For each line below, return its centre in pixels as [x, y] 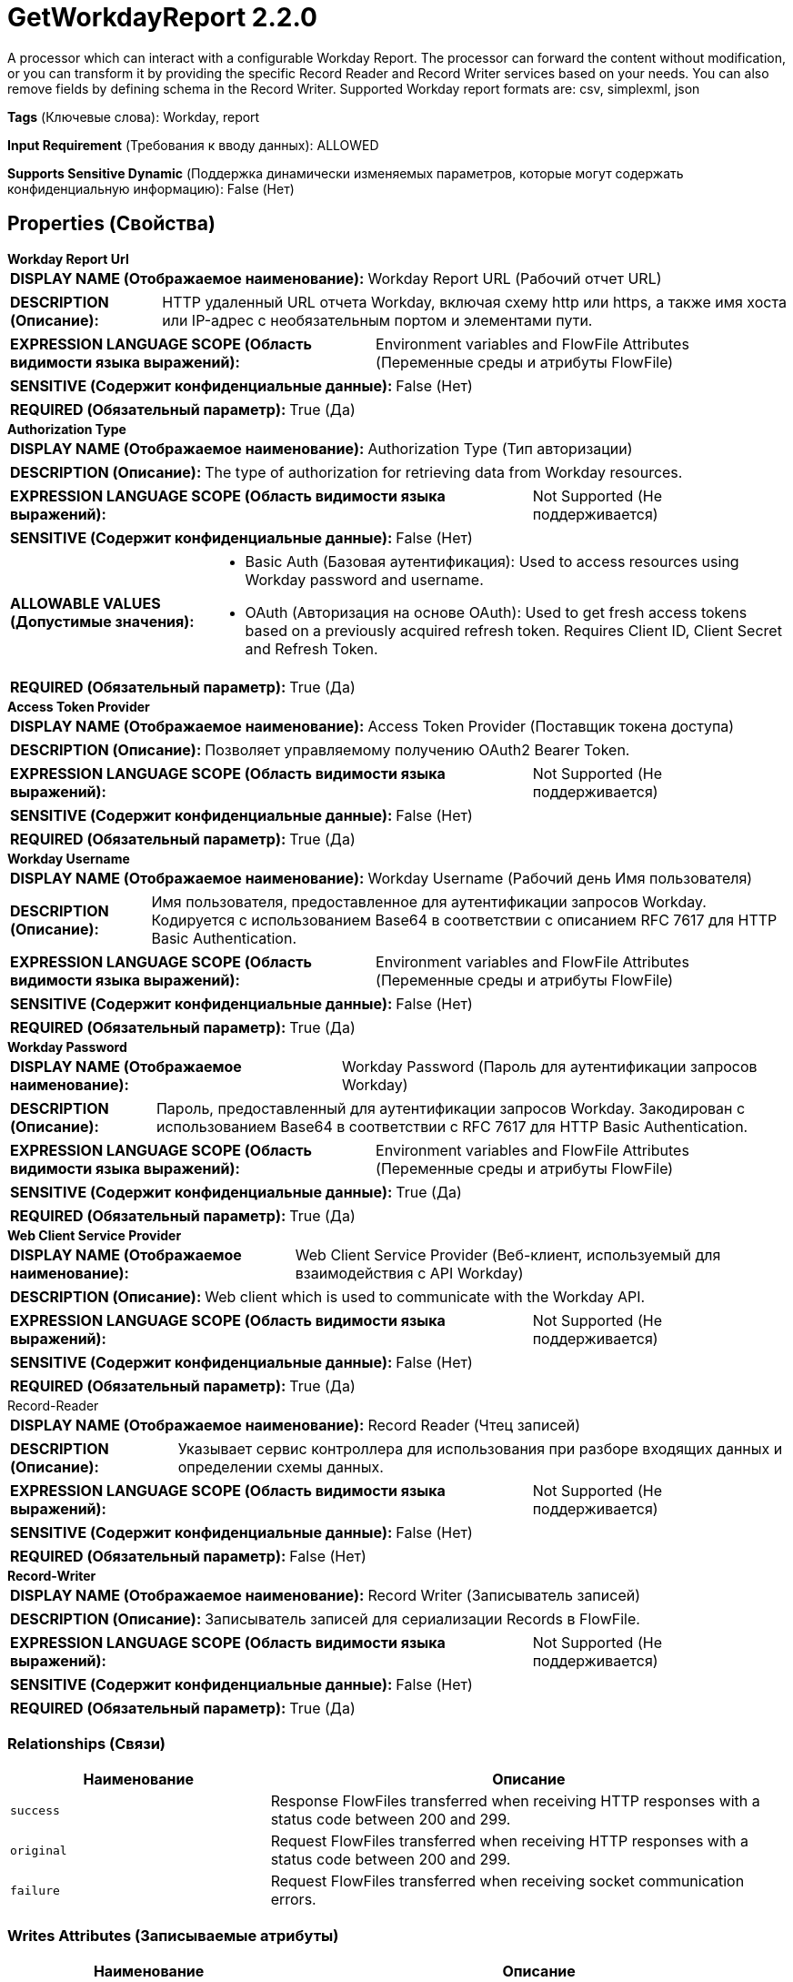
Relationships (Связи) [86, 1743]
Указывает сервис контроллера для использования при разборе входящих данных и [480, 1448]
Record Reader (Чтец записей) [474, 1425]
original [39, 1850]
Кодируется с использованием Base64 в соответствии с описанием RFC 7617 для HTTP [464, 920]
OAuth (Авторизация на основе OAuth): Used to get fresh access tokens [496, 612]
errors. [293, 1900]
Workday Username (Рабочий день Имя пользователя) [560, 878]
